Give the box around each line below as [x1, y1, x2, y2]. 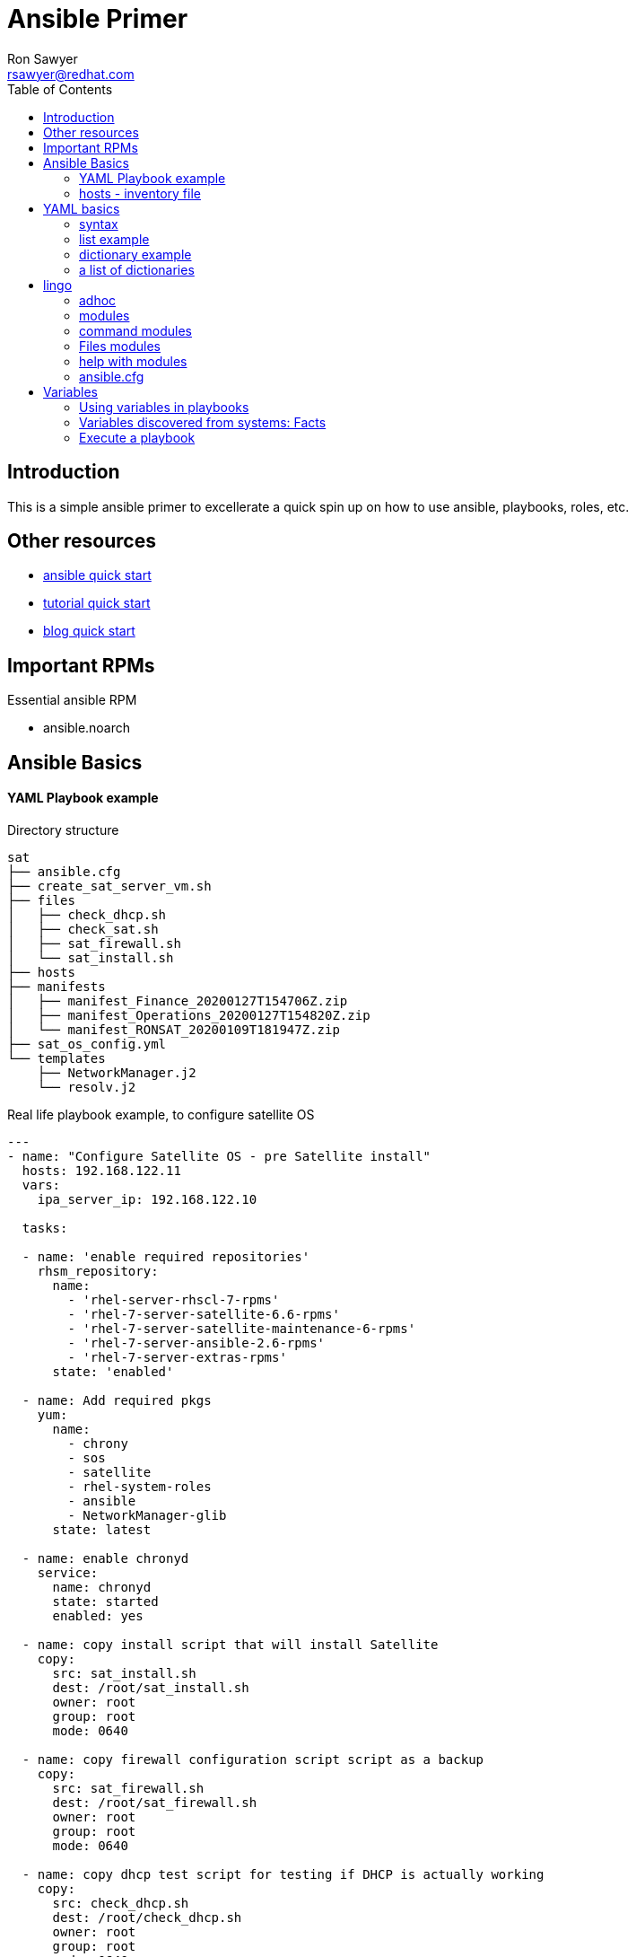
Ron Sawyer [7, 50, 78, 66]
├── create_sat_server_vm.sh [7, 878, 212, 893]
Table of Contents [7, 81, 113, 97]
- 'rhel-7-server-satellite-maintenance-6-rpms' [67, 1321, 416, 1336]
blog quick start [43, 623, 135, 639]
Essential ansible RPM [7, 692, 137, 708]
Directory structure [7, 821, 119, 838]
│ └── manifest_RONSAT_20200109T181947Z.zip [7, 1022, 340, 1037]
